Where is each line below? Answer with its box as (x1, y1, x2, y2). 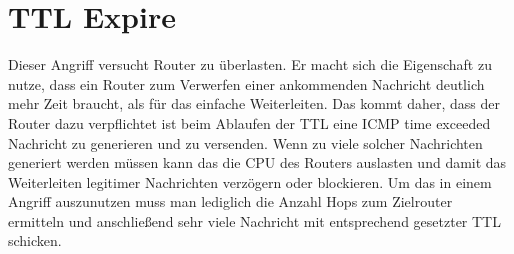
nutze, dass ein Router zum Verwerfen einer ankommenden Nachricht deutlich (8, 73, 485, 94)
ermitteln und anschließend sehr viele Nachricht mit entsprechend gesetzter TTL (8, 210, 501, 231)
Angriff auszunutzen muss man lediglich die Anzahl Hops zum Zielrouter (8, 191, 453, 212)
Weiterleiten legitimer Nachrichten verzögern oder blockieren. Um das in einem (8, 171, 492, 192)
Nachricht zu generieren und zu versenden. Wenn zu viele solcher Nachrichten (8, 132, 483, 153)
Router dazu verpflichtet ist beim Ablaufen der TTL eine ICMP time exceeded (8, 112, 491, 133)
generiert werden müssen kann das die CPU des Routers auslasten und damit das (8, 152, 507, 173)
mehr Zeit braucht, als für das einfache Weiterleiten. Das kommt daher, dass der (8, 93, 500, 114)
